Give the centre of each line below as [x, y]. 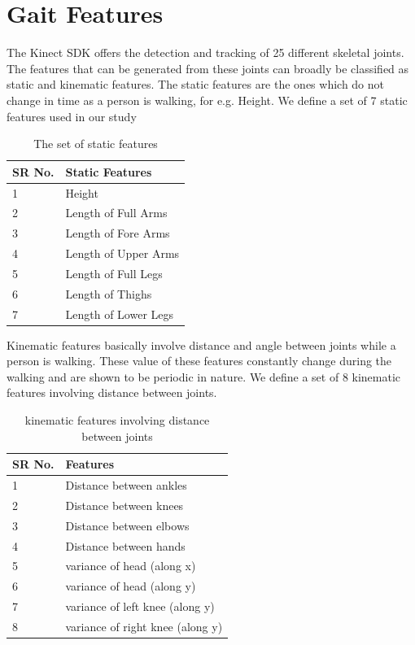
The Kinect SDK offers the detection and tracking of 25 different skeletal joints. [205, 52]
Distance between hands [125, 545]
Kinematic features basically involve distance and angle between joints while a [201, 344]
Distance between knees [124, 505]
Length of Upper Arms [122, 253]
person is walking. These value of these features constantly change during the [199, 361]
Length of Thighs [109, 293]
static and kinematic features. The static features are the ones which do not [196, 84]
